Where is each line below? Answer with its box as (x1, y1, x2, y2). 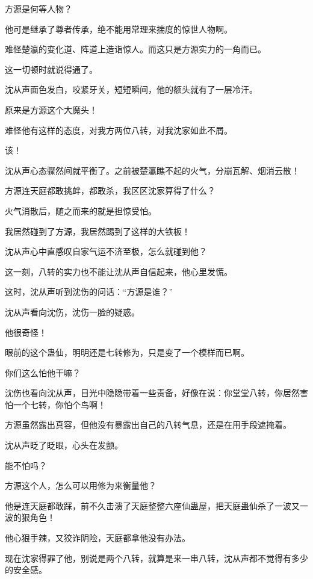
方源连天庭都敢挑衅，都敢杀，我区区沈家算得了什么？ (5, 184, 215, 197)
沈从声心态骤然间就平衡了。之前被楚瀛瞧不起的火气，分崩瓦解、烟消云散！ (5, 164, 300, 176)
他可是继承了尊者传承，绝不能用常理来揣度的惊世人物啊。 (5, 22, 232, 35)
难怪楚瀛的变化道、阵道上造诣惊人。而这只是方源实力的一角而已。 (5, 43, 266, 55)
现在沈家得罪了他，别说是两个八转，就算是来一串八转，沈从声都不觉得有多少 (5, 551, 308, 564)
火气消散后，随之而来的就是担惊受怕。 (5, 204, 156, 217)
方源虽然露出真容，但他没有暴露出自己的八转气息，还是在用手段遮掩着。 (5, 418, 291, 431)
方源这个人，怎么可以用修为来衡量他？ (5, 479, 156, 492)
